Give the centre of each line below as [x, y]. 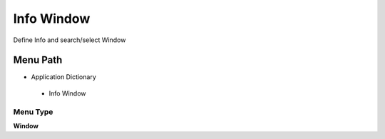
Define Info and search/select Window [70, 40]
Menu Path [38, 60]
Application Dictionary [63, 77]
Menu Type [33, 112]
